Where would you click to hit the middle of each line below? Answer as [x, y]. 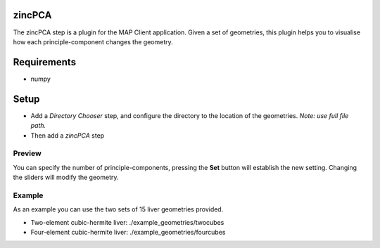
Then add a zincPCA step [68, 135]
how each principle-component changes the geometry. [93, 41]
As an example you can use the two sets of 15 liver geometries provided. [118, 209]
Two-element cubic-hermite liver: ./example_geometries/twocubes [127, 222]
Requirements [45, 62]
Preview [27, 153]
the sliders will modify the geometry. [66, 177]
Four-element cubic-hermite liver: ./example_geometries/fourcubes [128, 232]
